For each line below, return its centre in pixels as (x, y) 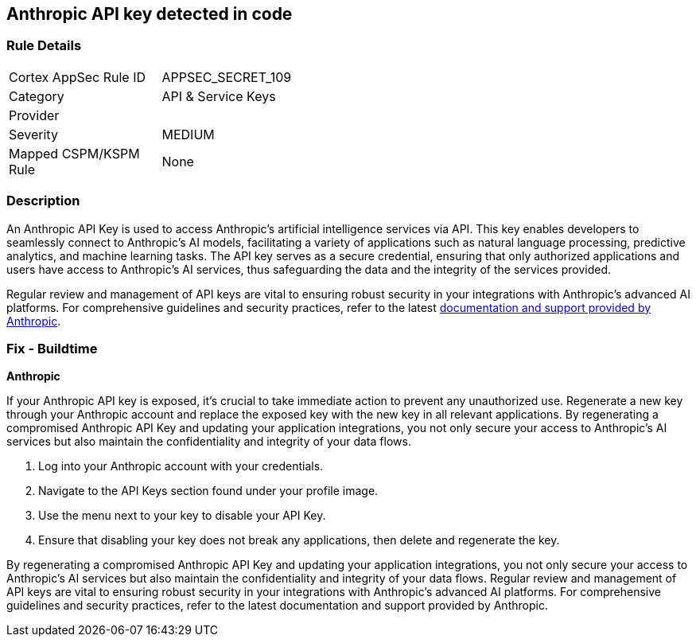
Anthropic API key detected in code (150, 14)
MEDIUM (188, 134)
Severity (33, 134)
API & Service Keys (219, 96)
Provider (34, 115)
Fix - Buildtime (52, 348)
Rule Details (44, 46)
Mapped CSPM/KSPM (74, 153)
